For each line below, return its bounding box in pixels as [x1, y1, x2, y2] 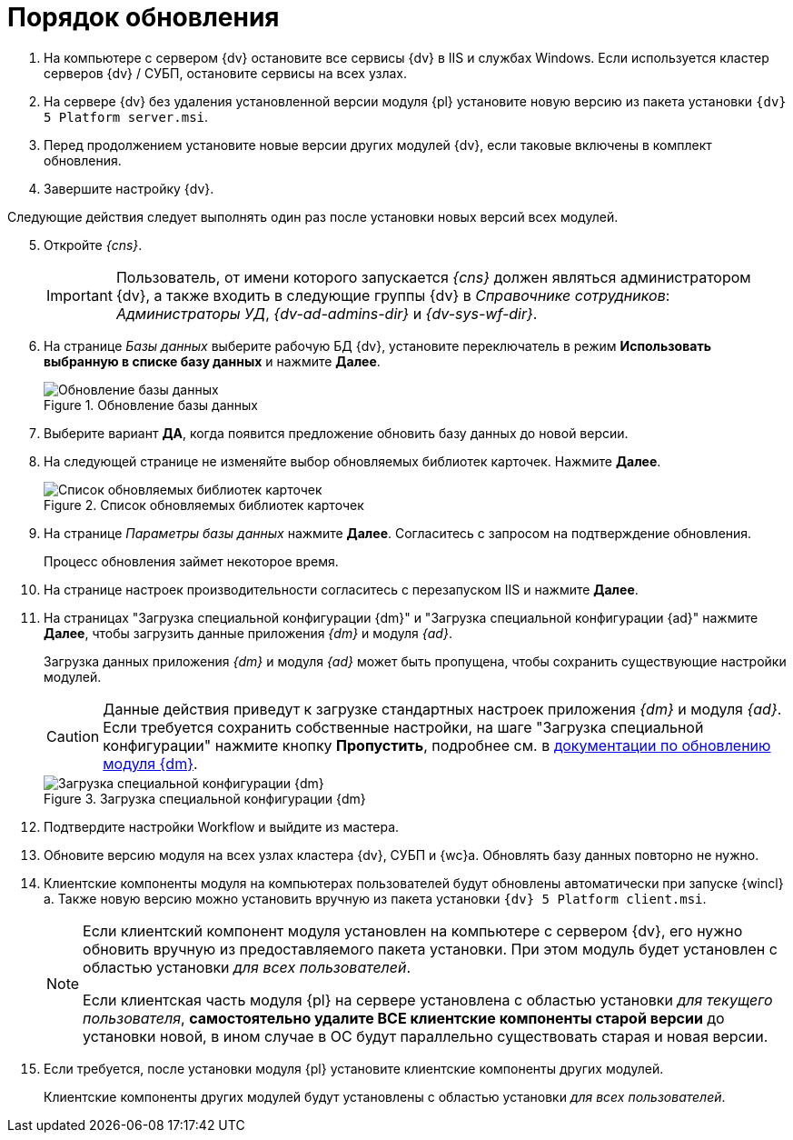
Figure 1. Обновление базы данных [44, 396, 258, 413]
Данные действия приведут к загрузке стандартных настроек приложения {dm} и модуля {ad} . [103, 699, 782, 718]
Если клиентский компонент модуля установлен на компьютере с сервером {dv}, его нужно [83, 921, 743, 940]
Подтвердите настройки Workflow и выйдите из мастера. [44, 818, 400, 835]
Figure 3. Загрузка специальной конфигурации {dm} [44, 790, 366, 806]
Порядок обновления [7, 2, 280, 33]
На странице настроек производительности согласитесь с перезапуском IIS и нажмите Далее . [44, 581, 639, 597]
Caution [46, 726, 100, 745]
